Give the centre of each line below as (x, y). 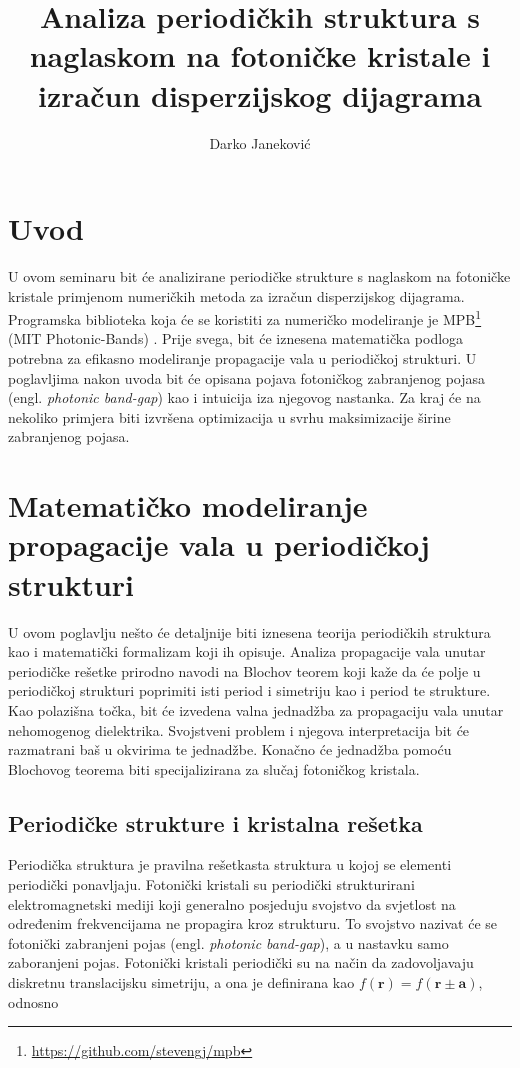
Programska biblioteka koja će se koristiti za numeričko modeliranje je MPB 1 (245, 317)
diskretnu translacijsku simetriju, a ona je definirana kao (181, 982)
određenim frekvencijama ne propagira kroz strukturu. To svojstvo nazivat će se (253, 923)
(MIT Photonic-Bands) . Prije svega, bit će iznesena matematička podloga (236, 338)
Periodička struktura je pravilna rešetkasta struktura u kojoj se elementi (230, 864)
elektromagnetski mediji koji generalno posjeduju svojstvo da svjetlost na (232, 903)
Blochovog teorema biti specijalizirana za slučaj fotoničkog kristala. (214, 768)
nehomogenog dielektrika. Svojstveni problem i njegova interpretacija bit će (239, 729)
